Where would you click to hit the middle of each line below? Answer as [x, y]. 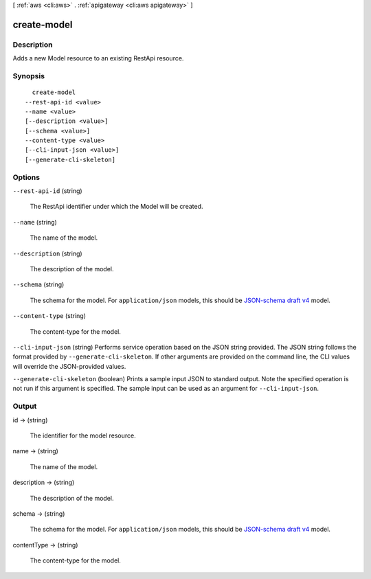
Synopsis [29, 76]
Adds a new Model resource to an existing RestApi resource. [98, 58]
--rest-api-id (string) [47, 191]
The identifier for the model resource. [83, 435]
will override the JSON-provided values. [69, 366]
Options [26, 177]
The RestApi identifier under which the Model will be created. [116, 207]
